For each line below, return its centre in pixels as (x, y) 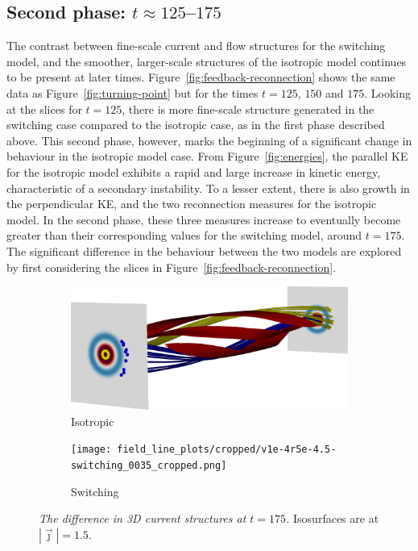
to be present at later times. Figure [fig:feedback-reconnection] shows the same (201, 77)
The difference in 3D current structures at (143, 518)
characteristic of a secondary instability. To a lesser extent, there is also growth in (208, 188)
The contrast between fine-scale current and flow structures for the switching (196, 46)
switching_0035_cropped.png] (149, 466)
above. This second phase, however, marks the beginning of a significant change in (209, 140)
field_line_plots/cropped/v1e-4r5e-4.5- (227, 450)
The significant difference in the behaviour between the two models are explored (204, 250)
